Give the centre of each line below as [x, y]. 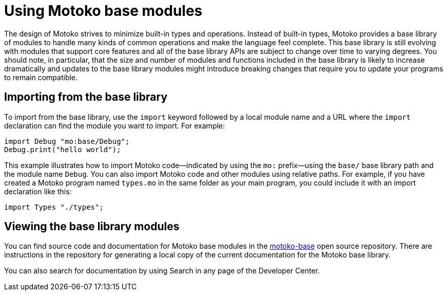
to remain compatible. [41, 77]
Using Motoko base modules [103, 11]
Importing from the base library [86, 97]
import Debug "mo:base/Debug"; [67, 141]
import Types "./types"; [54, 207]
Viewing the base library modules [92, 227]
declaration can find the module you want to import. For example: [115, 125]
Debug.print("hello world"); [63, 149]
